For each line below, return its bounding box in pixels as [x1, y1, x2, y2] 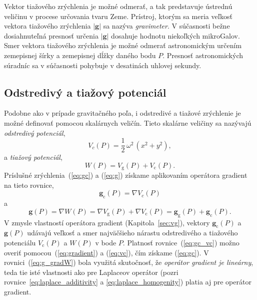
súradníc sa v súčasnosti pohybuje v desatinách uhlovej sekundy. [4, 60, 201, 70]
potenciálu [4, 237, 36, 248]
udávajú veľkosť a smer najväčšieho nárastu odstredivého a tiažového [27, 227, 238, 238]
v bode [95, 237, 116, 248]
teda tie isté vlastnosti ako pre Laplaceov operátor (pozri [4, 266, 178, 277]
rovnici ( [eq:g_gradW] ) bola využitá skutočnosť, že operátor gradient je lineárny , [4, 257, 253, 267]
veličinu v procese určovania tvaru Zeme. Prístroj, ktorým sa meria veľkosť [4, 11, 232, 21]
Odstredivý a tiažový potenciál [4, 84, 166, 100]
